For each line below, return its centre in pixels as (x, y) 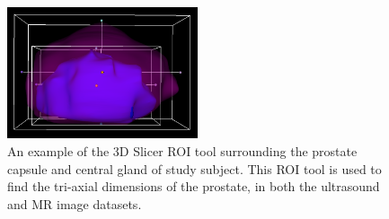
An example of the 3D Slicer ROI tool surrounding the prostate (182, 151)
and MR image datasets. (75, 203)
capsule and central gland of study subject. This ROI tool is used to (194, 168)
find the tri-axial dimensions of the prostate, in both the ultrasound (194, 186)
